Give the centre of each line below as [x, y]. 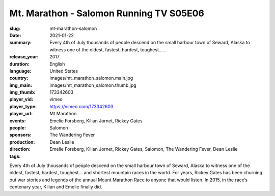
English [57, 64]
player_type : [23, 106]
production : [22, 142]
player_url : [21, 114]
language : [20, 71]
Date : [15, 35]
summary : [21, 43]
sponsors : [20, 135]
